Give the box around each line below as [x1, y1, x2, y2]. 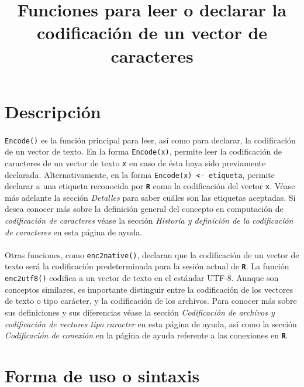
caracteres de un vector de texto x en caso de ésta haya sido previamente [5, 156, 266, 169]
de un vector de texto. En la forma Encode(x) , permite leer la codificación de [5, 145, 282, 157]
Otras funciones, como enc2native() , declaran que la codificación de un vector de [5, 248, 299, 261]
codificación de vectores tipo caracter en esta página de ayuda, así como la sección [5, 317, 297, 330]
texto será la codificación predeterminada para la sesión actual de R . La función [5, 260, 289, 272]
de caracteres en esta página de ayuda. [5, 225, 143, 238]
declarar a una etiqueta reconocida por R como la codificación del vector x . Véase [5, 180, 295, 192]
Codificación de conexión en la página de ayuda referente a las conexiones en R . [5, 329, 288, 341]
